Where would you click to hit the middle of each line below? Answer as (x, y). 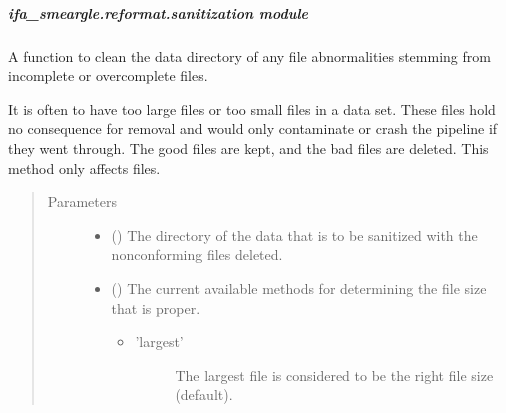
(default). (204, 394)
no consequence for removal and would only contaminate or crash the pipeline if (253, 128)
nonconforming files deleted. (197, 254)
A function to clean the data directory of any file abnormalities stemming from (249, 55)
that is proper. (156, 307)
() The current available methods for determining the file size (299, 287)
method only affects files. (84, 167)
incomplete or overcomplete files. (108, 75)
